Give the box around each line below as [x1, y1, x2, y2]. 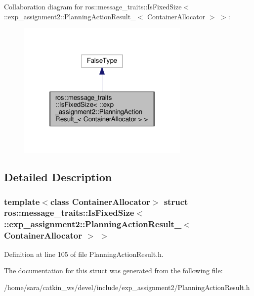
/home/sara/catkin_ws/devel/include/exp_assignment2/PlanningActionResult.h [4, 282, 250, 292]
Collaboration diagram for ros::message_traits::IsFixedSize [4, 1, 182, 11]
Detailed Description [4, 169, 112, 185]
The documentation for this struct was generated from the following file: [4, 265, 223, 276]
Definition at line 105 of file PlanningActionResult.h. [4, 248, 164, 259]
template [4, 195, 40, 207]
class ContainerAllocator [50, 195, 150, 207]
